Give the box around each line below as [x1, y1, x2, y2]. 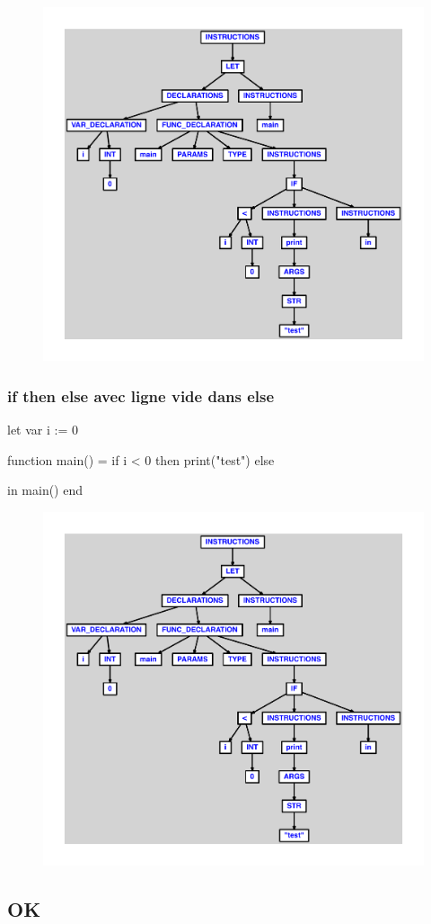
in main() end [7, 480, 84, 499]
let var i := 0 [7, 420, 78, 439]
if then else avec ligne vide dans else [7, 384, 275, 407]
